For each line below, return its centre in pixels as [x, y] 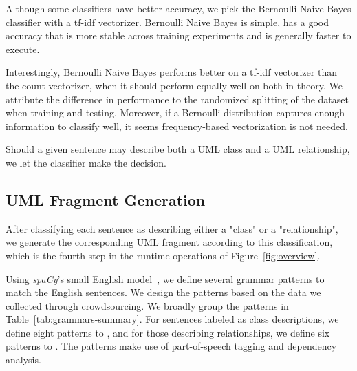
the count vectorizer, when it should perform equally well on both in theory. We [174, 85]
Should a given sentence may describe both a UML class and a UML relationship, [178, 149]
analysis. [23, 360]
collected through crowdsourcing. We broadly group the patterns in [147, 305]
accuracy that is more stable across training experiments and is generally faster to [178, 35]
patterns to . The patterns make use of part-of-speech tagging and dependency [171, 346]
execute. [23, 49]
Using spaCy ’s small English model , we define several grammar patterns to [165, 278]
